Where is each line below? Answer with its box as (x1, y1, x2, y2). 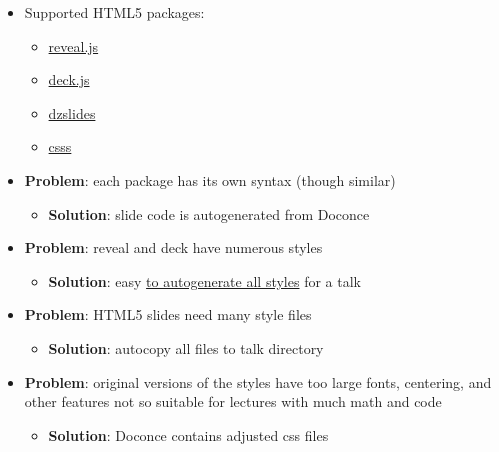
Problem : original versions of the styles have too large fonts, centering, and (24, 371, 492, 392)
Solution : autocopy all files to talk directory (48, 337, 324, 358)
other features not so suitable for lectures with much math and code (24, 391, 442, 412)
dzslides (48, 102, 96, 123)
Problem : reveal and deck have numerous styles (24, 237, 323, 258)
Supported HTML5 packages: (24, 2, 205, 22)
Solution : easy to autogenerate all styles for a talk (48, 270, 361, 291)
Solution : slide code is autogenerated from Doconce (48, 203, 370, 224)
